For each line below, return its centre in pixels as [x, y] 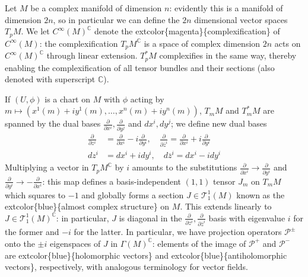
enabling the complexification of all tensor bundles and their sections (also [140, 67]
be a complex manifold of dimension [96, 8]
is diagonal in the [150, 218]
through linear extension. [92, 55]
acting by [147, 99]
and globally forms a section [133, 194]
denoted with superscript [50, 79]
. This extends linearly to [226, 206]
